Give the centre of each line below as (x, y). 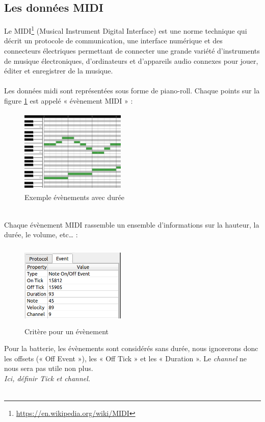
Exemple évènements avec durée (74, 197)
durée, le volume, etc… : (41, 234)
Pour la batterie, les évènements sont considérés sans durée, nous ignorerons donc (131, 348)
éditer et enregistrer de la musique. (59, 71)
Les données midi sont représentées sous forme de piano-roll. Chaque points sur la (132, 91)
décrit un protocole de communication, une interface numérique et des (113, 41)
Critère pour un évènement (67, 331)
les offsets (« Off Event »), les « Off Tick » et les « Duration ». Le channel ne (126, 358)
